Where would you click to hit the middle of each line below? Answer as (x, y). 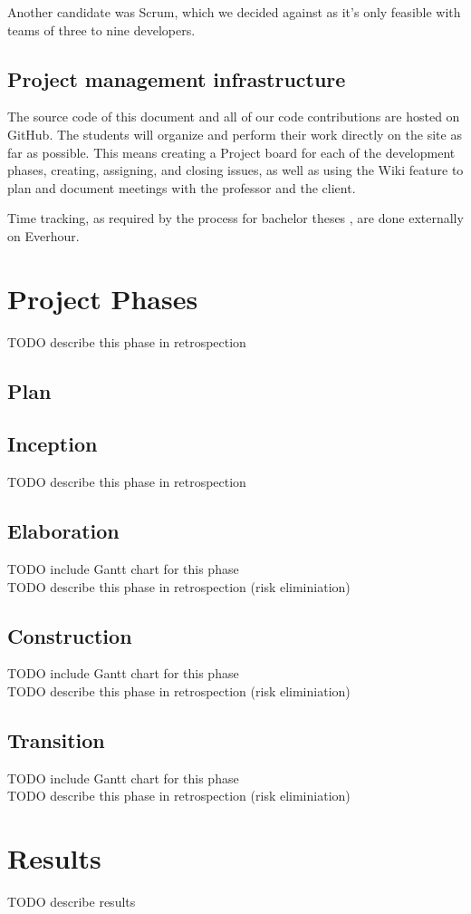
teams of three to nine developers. (101, 29)
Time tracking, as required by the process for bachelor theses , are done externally (235, 218)
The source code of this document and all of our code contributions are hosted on (234, 117)
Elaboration (63, 531)
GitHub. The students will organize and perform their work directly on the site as (235, 134)
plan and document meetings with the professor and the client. (182, 187)
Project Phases (103, 298)
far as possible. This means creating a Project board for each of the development (231, 152)
